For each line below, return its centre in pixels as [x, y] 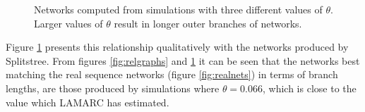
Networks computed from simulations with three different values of [178, 9]
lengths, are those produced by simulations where [113, 88]
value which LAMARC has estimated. [88, 102]
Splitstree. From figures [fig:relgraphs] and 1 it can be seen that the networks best [183, 60]
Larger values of [68, 23]
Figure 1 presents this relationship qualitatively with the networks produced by [177, 47]
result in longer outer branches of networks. [208, 23]
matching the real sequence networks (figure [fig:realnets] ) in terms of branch [172, 74]
